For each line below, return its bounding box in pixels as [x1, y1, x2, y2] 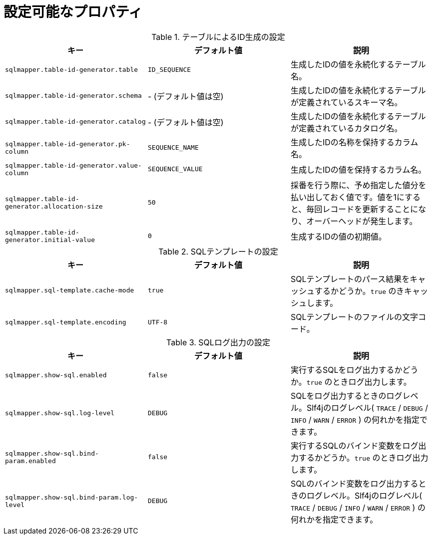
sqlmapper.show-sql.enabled [5, 371, 107, 379]
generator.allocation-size [5, 202, 103, 210]
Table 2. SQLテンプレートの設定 [158, 246, 278, 257]
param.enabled [5, 457, 56, 465]
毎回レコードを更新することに [306, 204, 419, 214]
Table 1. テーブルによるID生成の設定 [151, 31, 285, 42]
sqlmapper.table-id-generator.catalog [5, 118, 146, 126]
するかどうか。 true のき [314, 285, 404, 296]
